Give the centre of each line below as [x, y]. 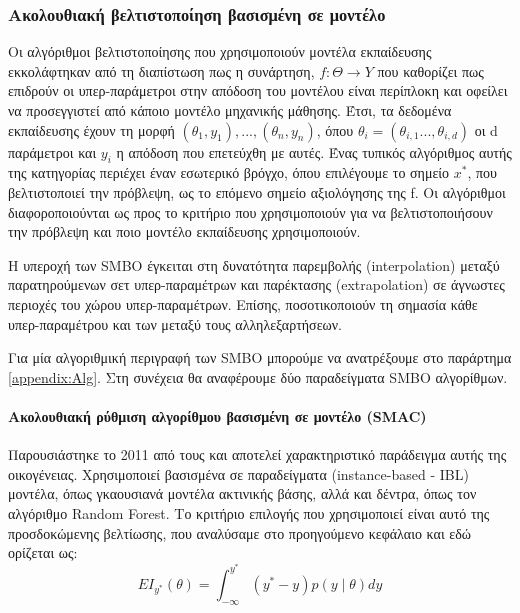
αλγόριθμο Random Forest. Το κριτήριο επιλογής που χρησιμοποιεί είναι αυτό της [249, 512]
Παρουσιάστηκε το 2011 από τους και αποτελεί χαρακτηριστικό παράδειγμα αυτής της [257, 454]
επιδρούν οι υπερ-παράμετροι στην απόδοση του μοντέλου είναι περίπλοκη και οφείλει [258, 90]
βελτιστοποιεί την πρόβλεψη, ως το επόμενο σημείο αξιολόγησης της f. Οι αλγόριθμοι [257, 191]
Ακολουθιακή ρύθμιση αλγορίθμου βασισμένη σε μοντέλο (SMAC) [217, 415]
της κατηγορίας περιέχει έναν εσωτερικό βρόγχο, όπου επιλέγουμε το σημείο [229, 172]
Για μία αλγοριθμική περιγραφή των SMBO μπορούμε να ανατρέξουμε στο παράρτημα [260, 357]
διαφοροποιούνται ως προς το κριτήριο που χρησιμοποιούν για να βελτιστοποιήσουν [250, 211]
